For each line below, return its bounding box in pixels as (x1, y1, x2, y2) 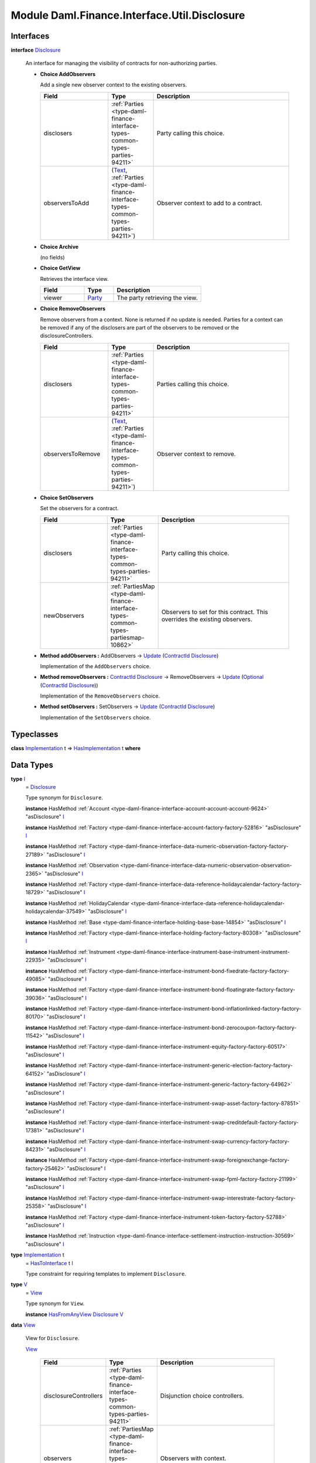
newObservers (43, 612, 84, 620)
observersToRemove (43, 449, 101, 458)
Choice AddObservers (40, 70, 96, 77)
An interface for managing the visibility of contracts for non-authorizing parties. (25, 60, 218, 67)
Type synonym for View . (25, 1300, 85, 1307)
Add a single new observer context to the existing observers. (40, 81, 187, 88)
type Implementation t (11, 1251, 64, 1258)
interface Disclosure (11, 47, 61, 54)
